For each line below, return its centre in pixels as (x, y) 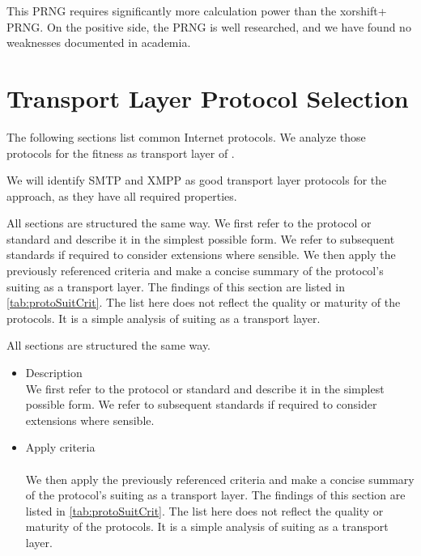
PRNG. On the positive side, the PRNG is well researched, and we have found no (209, 26)
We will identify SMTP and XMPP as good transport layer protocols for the (197, 180)
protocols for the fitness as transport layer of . (121, 153)
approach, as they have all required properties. (122, 195)
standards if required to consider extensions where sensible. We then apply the (201, 255)
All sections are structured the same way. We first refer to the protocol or (189, 223)
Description (54, 373)
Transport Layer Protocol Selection (208, 98)
